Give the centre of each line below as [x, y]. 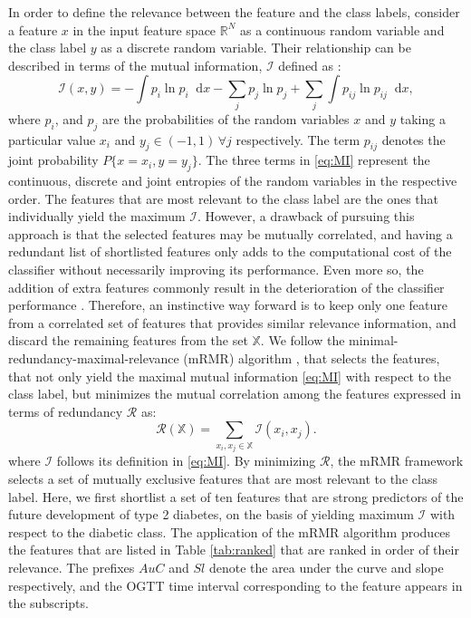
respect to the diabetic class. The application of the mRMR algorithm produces [230, 531]
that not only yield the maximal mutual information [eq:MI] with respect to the [230, 376]
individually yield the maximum [97, 216]
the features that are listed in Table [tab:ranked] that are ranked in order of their [234, 550]
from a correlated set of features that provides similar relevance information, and [232, 322]
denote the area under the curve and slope [326, 567]
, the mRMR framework [397, 461]
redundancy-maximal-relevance [94, 358]
